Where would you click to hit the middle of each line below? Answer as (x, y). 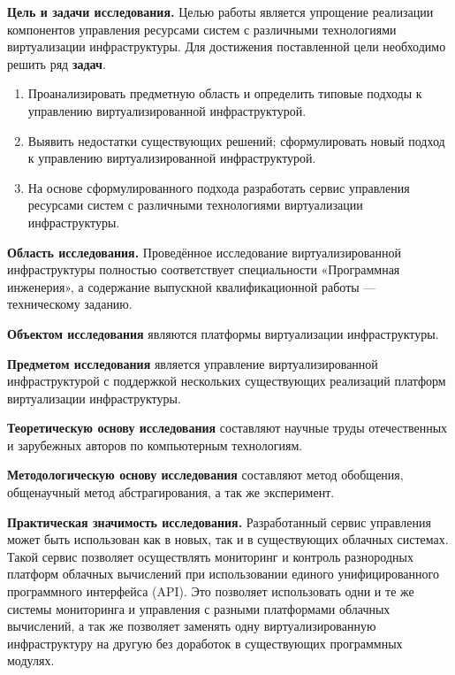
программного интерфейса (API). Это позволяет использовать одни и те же (211, 591)
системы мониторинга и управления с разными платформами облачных (199, 608)
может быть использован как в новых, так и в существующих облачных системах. (228, 539)
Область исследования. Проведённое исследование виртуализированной (204, 252)
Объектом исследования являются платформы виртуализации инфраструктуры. (223, 333)
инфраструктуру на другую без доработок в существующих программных (205, 643)
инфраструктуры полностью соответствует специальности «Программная (204, 269)
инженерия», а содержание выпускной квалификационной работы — (192, 286)
